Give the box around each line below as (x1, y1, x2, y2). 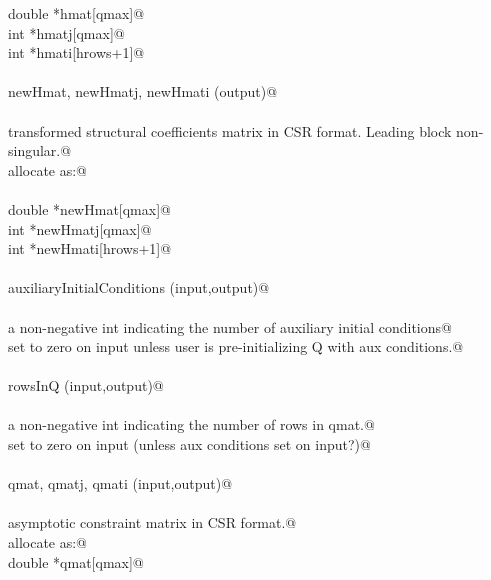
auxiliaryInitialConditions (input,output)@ (8, 277, 270, 298)
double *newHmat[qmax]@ (8, 198, 171, 219)
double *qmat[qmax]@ (8, 551, 144, 572)
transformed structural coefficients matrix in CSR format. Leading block (8, 120, 452, 141)
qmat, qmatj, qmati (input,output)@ (8, 473, 233, 494)
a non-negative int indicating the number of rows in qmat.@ (8, 414, 375, 435)
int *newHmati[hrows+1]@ (8, 238, 172, 259)
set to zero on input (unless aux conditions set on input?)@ (8, 434, 371, 455)
